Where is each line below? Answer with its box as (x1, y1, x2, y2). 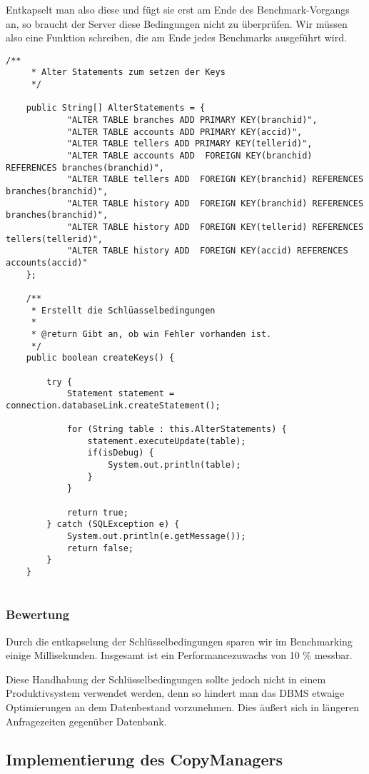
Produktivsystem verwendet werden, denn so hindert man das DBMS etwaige (6, 685, 345, 700)
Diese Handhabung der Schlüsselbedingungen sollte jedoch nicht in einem (6, 671, 326, 686)
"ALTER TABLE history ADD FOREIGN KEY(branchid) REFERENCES (66, 198, 364, 208)
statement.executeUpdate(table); (87, 436, 246, 446)
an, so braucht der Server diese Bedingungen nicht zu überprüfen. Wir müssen (6, 16, 348, 31)
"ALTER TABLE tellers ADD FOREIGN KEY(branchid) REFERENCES (66, 174, 364, 185)
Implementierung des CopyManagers (6, 748, 283, 770)
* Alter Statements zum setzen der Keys (31, 67, 226, 78)
